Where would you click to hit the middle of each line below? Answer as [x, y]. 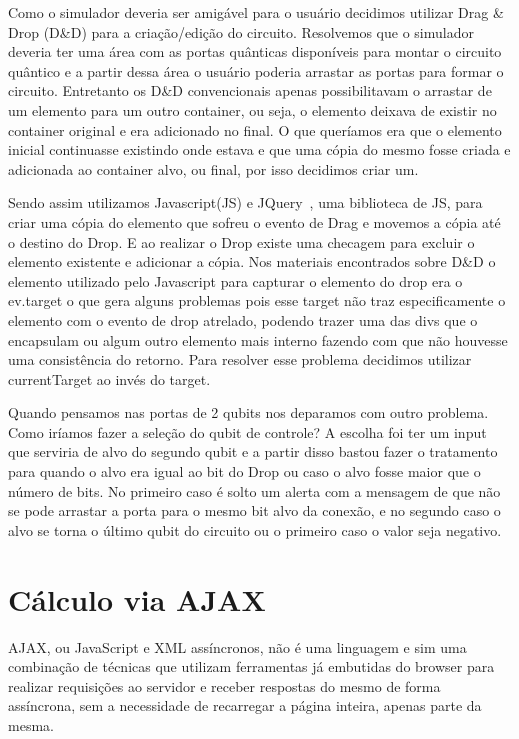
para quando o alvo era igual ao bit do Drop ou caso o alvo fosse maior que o [244, 471]
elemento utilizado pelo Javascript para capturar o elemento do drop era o [235, 280]
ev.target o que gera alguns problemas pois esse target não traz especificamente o [257, 300]
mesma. [31, 724]
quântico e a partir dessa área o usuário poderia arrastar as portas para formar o [256, 70]
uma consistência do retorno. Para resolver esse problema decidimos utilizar [240, 359]
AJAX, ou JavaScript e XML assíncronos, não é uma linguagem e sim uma [237, 646]
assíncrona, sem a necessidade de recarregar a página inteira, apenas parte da [245, 705]
